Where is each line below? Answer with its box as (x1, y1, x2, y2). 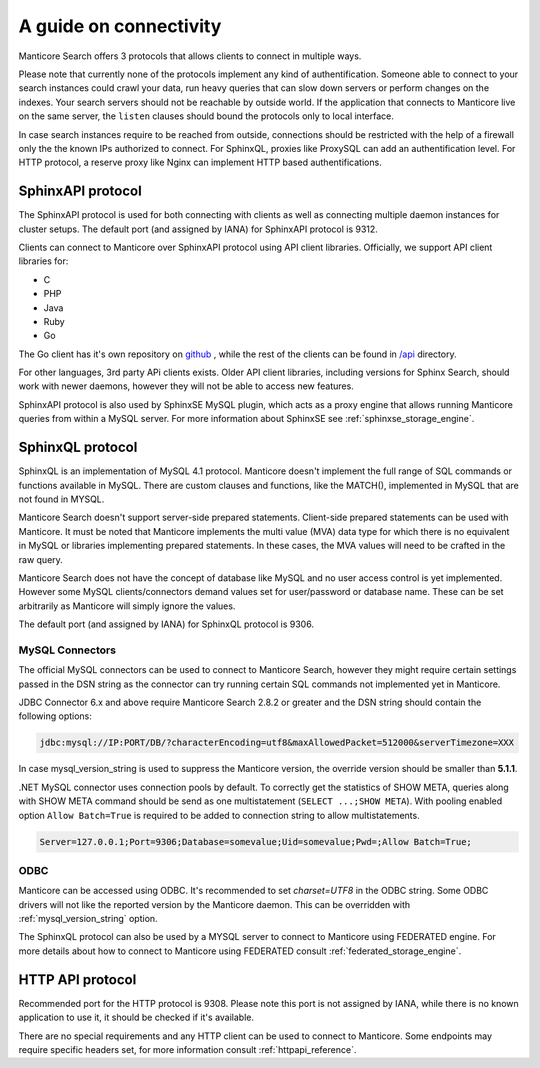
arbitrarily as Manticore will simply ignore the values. (18, 600, 236, 612)
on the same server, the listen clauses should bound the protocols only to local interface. (18, 110, 395, 122)
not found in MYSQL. (18, 493, 105, 505)
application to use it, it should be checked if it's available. (18, 1011, 255, 1024)
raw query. (18, 553, 64, 565)
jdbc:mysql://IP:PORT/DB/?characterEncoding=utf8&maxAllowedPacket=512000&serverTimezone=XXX (39, 737, 515, 749)
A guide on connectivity (18, 15, 222, 37)
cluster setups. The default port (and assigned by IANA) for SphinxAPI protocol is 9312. (18, 223, 379, 235)
